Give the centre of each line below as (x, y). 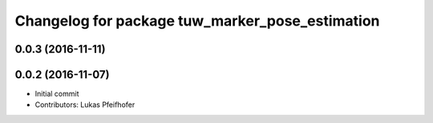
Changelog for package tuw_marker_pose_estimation (197, 21)
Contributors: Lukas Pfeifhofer (85, 105)
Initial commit (57, 94)
